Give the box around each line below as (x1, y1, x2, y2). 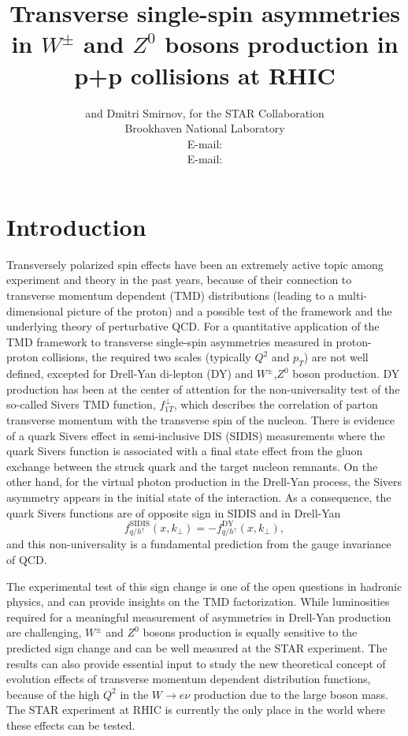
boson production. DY (292, 365, 400, 382)
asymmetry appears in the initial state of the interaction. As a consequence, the (6, 488, 391, 505)
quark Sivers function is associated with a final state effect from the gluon (6, 443, 363, 459)
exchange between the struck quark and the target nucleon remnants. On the (6, 458, 378, 474)
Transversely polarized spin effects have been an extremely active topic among (6, 256, 384, 272)
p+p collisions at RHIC (74, 58, 336, 91)
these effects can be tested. (6, 716, 135, 733)
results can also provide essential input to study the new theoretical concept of (6, 655, 386, 671)
